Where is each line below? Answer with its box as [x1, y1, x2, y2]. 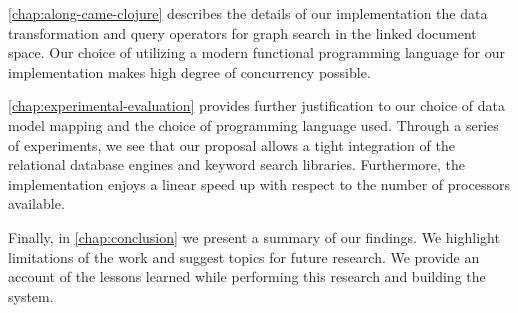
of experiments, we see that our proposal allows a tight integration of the [8, 134, 455, 155]
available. [8, 193, 65, 214]
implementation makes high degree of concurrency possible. [8, 61, 371, 82]
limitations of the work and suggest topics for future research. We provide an [8, 246, 480, 267]
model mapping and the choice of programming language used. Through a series [8, 114, 499, 135]
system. [8, 285, 54, 306]
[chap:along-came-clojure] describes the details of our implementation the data [8, 3, 488, 23]
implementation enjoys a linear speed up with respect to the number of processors [8, 173, 510, 194]
